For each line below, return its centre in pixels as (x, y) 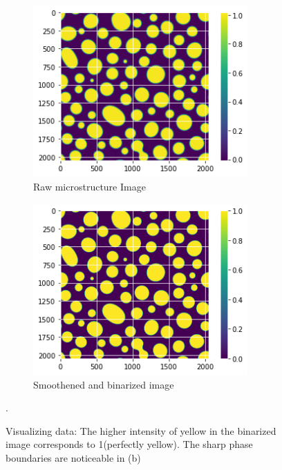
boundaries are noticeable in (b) (73, 458)
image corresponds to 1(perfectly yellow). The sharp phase (129, 444)
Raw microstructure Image (90, 187)
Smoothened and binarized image (104, 384)
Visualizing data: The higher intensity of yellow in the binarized (141, 430)
